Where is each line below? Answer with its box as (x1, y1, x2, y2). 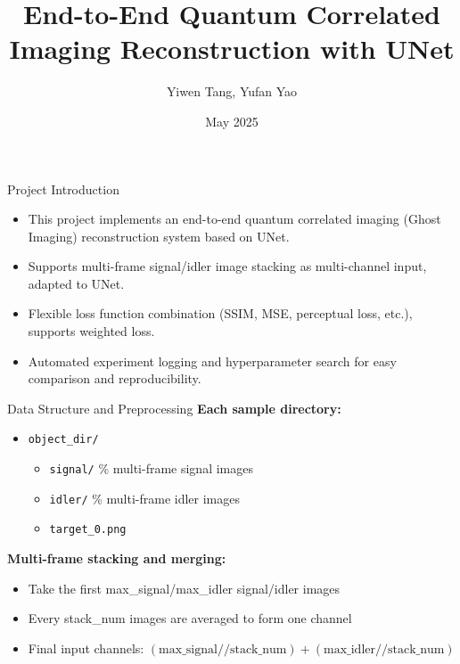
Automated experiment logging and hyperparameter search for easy (28, 351, 397, 370)
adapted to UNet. (28, 274, 125, 292)
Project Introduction (7, 179, 119, 198)
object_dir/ (28, 433, 99, 447)
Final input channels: (28, 638, 144, 657)
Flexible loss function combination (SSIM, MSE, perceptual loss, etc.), (28, 304, 413, 323)
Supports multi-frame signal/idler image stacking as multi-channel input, (28, 257, 427, 275)
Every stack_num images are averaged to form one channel (28, 609, 352, 627)
